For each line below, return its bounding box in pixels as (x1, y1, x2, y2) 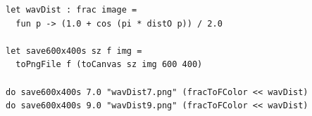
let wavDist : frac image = (6, 5, 137, 15)
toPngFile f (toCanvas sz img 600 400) (15, 59, 203, 70)
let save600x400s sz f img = (6, 45, 142, 56)
